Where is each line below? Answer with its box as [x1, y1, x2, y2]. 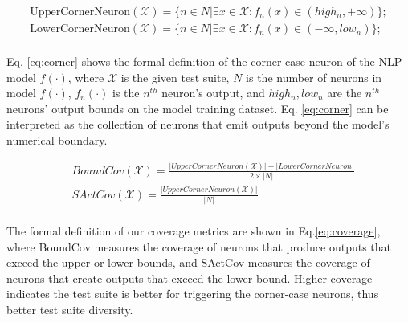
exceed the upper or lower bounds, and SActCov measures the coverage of [6, 254, 370, 271]
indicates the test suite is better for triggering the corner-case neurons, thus [6, 285, 379, 302]
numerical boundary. [6, 132, 108, 149]
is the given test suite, [120, 68, 230, 85]
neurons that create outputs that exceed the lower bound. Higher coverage [6, 269, 373, 286]
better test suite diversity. [6, 301, 133, 317]
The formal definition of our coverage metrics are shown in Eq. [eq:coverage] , [6, 223, 381, 239]
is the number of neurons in [246, 68, 382, 85]
